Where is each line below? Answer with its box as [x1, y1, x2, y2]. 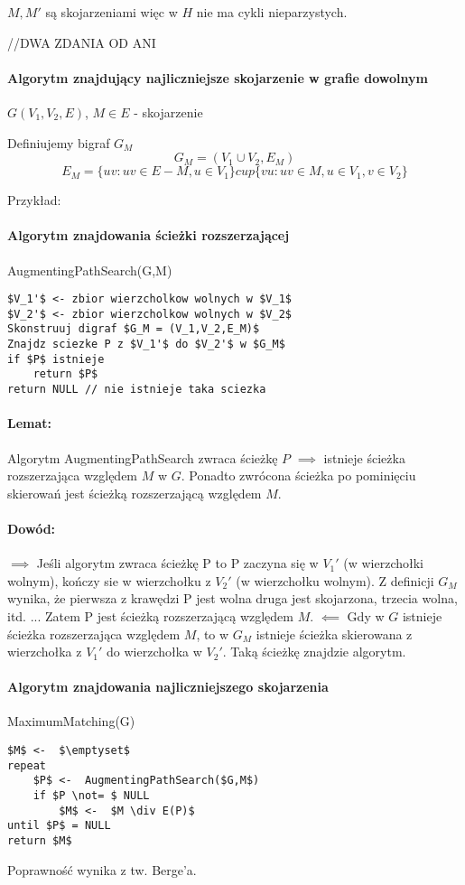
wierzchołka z [7, 642, 82, 661]
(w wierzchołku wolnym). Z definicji [236, 571, 434, 590]
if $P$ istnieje [7, 352, 105, 366]
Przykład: [7, 191, 61, 210]
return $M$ [7, 834, 72, 848]
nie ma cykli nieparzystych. [196, 3, 348, 21]
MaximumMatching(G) [7, 712, 135, 731]
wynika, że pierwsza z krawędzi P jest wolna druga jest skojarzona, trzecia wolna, [7, 589, 458, 608]
